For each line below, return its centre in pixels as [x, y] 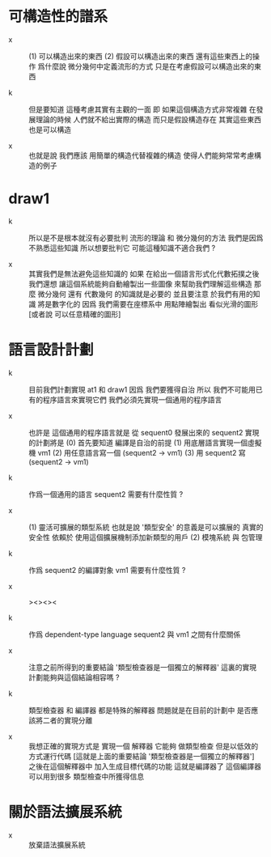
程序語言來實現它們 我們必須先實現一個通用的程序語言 [132, 399]
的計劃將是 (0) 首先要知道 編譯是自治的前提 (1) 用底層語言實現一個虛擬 [145, 443]
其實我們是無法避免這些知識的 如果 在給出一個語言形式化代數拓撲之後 [144, 274]
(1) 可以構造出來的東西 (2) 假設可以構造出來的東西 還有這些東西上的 [141, 56]
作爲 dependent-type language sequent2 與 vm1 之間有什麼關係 [135, 634]
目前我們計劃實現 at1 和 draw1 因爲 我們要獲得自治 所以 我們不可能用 [142, 389]
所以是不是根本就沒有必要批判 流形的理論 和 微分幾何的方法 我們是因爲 [146, 238]
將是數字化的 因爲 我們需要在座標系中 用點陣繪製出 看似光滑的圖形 [148, 303]
